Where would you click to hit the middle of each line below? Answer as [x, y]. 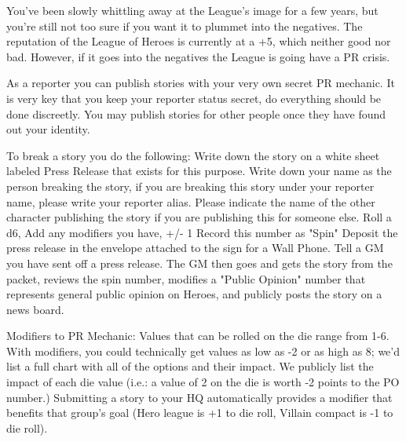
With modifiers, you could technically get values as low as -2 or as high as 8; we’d [203, 351]
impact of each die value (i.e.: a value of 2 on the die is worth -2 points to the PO [203, 382]
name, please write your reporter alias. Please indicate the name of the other [191, 201]
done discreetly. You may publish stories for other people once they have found [196, 113]
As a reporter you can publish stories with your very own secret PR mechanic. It [201, 83]
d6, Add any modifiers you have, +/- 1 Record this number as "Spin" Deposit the [202, 232]
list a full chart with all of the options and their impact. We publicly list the [190, 366]
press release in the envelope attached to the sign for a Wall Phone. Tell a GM [195, 248]
